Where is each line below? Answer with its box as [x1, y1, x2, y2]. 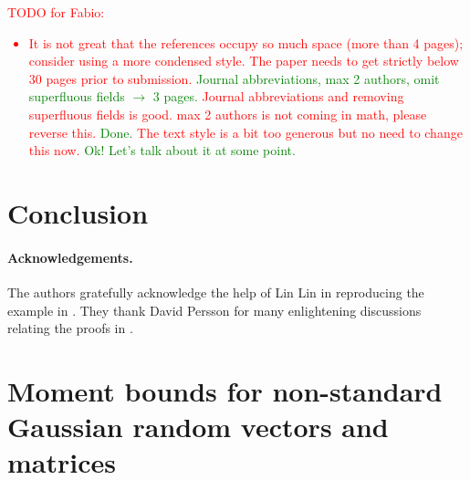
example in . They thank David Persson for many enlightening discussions [7, 300, 422, 319]
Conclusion [7, 193, 149, 231]
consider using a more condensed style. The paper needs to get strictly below [28, 51, 459, 70]
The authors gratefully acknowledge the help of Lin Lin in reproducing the [7, 282, 424, 301]
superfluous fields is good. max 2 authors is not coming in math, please [28, 104, 427, 123]
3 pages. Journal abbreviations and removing [152, 87, 404, 106]
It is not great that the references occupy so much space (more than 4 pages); [28, 33, 464, 52]
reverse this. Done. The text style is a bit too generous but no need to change [28, 122, 463, 141]
